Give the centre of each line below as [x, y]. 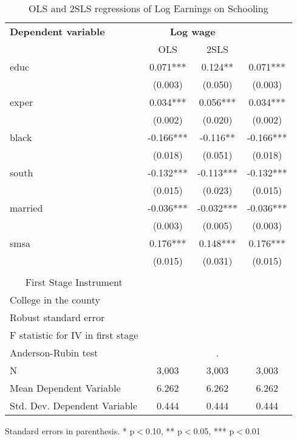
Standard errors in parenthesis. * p [70, 431]
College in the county [55, 300]
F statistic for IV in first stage [74, 335]
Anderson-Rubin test [54, 352]
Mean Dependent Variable [65, 388]
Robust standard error [57, 317]
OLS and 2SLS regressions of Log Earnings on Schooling [148, 8]
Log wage [193, 31]
